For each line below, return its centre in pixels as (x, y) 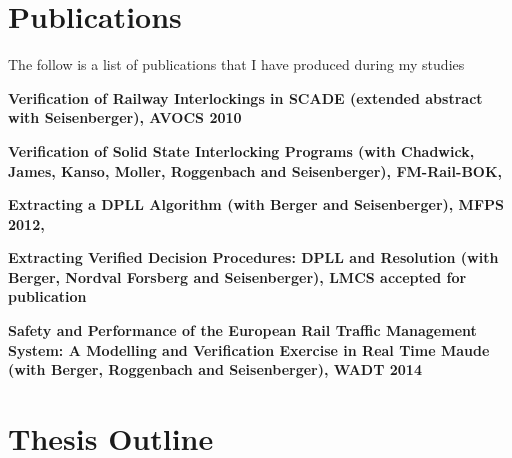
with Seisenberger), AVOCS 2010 (125, 117)
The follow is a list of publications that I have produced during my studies (236, 64)
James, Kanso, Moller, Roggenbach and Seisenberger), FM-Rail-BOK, (255, 170)
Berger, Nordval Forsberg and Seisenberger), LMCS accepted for (237, 276)
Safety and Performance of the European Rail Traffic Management (242, 330)
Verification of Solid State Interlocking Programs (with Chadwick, (241, 150)
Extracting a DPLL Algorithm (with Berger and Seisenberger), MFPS (256, 204)
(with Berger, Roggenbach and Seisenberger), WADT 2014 (215, 369)
